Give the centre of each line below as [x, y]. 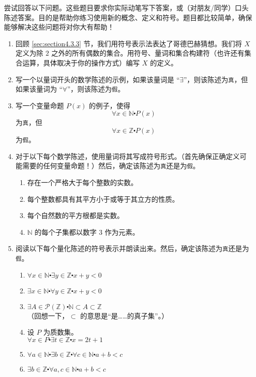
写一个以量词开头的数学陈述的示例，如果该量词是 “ [98, 79]
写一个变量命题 [40, 105]
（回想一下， [48, 315]
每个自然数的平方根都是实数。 [76, 215]
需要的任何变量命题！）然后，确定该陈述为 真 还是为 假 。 [111, 166]
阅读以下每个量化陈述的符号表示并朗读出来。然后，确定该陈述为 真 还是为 [132, 248]
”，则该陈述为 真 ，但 [216, 79]
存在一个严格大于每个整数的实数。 [82, 182]
